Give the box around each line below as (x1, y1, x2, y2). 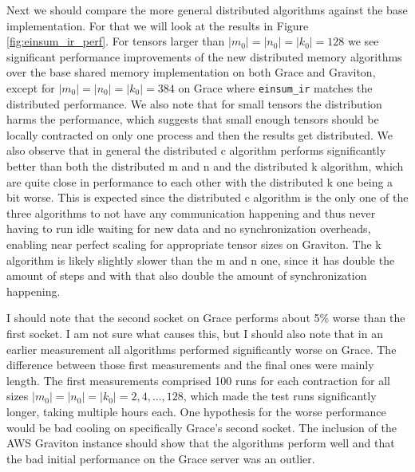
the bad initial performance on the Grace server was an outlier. (6, 450, 315, 466)
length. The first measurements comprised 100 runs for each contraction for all (6, 372, 390, 388)
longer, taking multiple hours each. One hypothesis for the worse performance (6, 403, 386, 419)
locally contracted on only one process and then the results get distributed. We (6, 126, 393, 143)
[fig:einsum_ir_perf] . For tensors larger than (6, 33, 225, 49)
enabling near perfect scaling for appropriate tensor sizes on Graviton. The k (6, 235, 381, 252)
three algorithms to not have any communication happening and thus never (6, 204, 376, 221)
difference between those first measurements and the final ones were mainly (6, 356, 374, 373)
